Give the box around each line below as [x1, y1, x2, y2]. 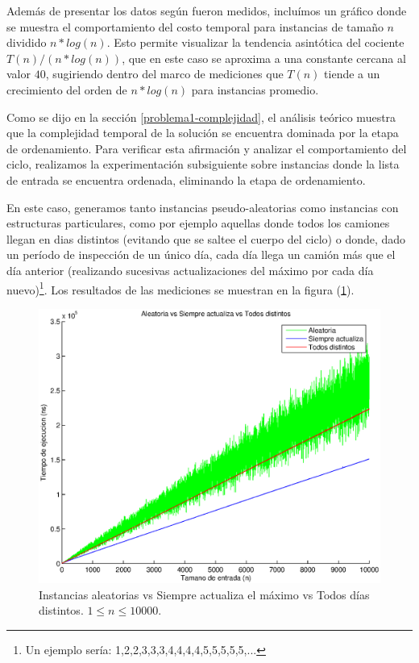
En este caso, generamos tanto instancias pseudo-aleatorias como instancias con [6, 198, 399, 215]
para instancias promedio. [191, 81, 319, 98]
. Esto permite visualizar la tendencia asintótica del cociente [106, 34, 404, 51]
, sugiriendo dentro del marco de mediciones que [45, 65, 284, 82]
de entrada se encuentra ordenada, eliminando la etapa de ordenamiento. [6, 171, 366, 188]
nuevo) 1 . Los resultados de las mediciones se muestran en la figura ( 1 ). [6, 278, 355, 298]
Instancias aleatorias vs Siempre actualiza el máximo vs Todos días [39, 586, 370, 603]
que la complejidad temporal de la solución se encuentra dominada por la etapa [6, 124, 399, 141]
